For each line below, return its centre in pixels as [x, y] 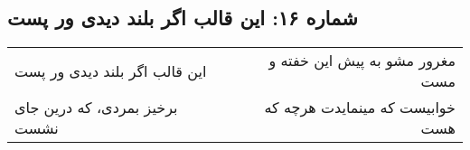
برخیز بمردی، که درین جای [96, 108]
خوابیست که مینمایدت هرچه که [360, 108]
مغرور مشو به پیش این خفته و [362, 61]
